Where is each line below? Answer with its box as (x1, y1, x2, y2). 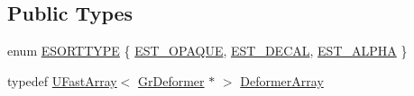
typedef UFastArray (7, 71, 117, 90)
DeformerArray (240, 71, 324, 90)
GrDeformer (138, 71, 205, 90)
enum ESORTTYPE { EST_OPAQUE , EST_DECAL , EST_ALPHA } (7, 41, 408, 60)
